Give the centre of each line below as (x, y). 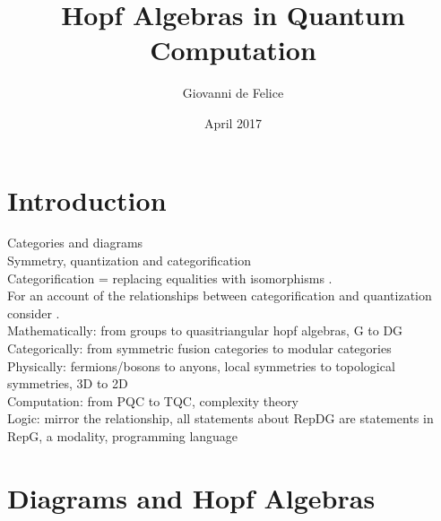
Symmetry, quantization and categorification (129, 260)
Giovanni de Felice (233, 93)
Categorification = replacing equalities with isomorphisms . (170, 278)
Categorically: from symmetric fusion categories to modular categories (199, 348)
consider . (34, 313)
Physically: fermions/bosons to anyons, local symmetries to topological (201, 365)
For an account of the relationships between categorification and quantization (220, 295)
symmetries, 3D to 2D (68, 383)
